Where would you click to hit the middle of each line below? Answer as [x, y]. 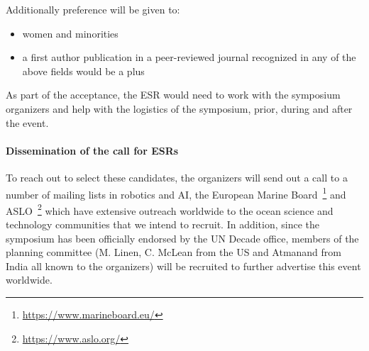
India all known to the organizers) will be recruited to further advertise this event [183, 266]
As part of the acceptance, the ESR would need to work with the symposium [173, 95]
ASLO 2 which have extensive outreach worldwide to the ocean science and [170, 209]
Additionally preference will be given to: [93, 9]
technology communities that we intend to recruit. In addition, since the [163, 224]
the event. [27, 122]
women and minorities [70, 33]
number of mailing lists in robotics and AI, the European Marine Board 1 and [176, 193]
